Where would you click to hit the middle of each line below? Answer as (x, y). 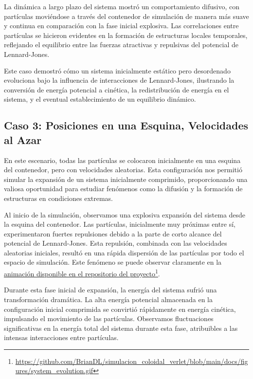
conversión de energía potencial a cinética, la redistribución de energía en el (117, 89)
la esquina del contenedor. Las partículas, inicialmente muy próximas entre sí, (120, 224)
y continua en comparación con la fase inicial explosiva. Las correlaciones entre (121, 26)
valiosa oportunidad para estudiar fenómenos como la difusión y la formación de (123, 189)
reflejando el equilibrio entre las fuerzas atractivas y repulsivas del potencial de (121, 45)
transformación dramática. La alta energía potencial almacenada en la (108, 299)
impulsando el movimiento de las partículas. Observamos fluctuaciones (109, 318)
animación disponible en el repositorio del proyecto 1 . (82, 273)
